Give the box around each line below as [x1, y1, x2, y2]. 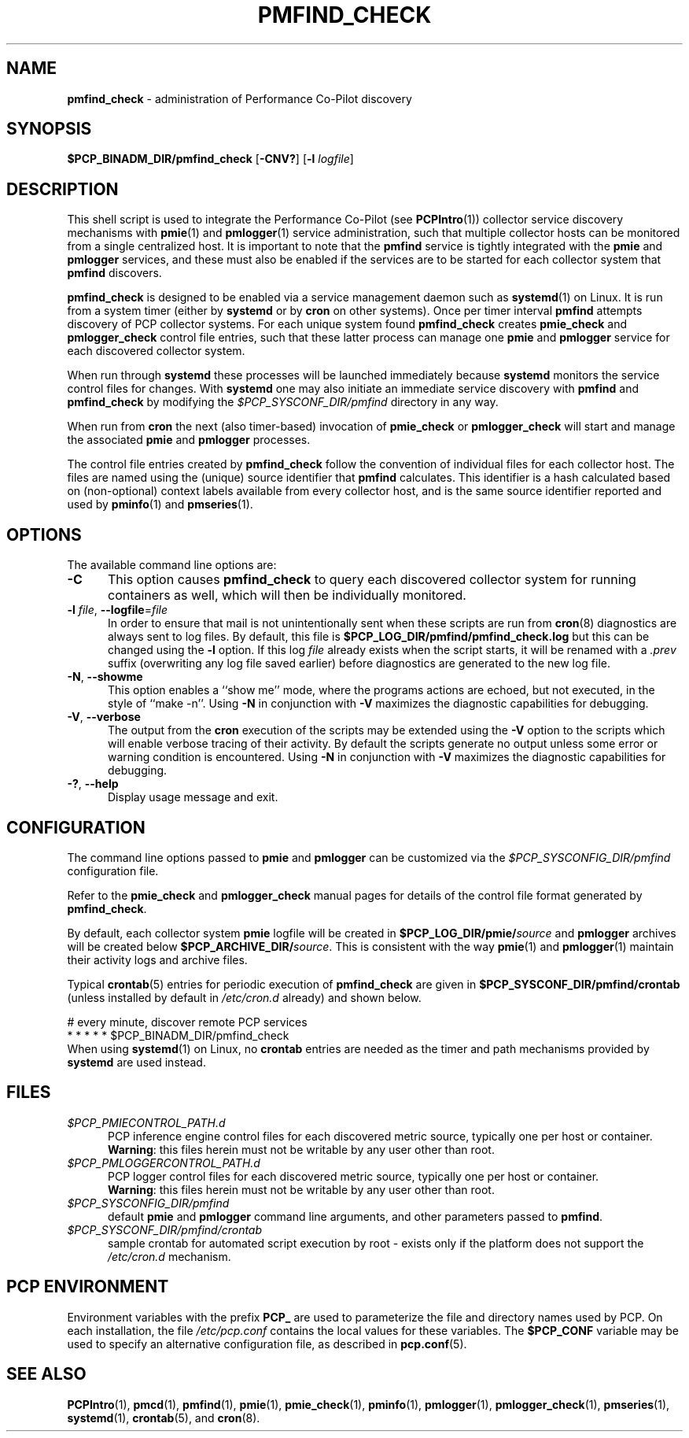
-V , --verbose [67, 710, 141, 724]
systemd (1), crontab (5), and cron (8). [67, 1410, 260, 1425]
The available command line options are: [67, 558, 277, 572]
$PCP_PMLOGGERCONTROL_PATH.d [67, 1155, 260, 1170]
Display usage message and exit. [108, 790, 278, 804]
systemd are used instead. [67, 1055, 206, 1069]
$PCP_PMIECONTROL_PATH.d [67, 1115, 226, 1129]
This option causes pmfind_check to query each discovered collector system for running [107, 571, 636, 588]
